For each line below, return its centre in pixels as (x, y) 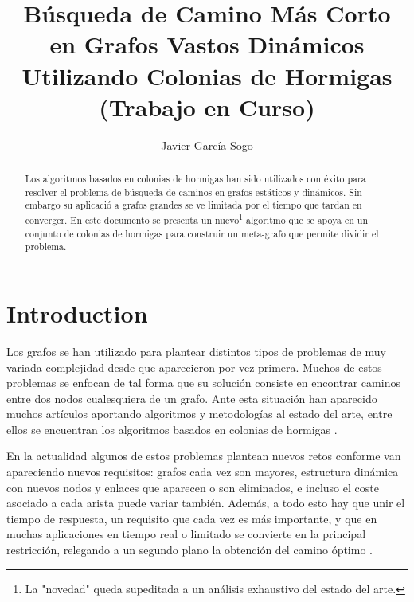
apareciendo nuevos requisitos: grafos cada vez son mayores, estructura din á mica (203, 472)
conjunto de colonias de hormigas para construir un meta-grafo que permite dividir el (202, 233)
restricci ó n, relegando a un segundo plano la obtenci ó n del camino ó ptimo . (189, 550)
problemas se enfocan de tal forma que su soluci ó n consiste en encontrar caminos (203, 383)
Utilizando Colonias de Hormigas (207, 75)
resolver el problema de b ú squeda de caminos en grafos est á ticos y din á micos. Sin (193, 192)
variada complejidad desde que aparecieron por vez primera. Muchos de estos (194, 367)
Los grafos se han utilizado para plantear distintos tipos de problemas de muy (196, 351)
